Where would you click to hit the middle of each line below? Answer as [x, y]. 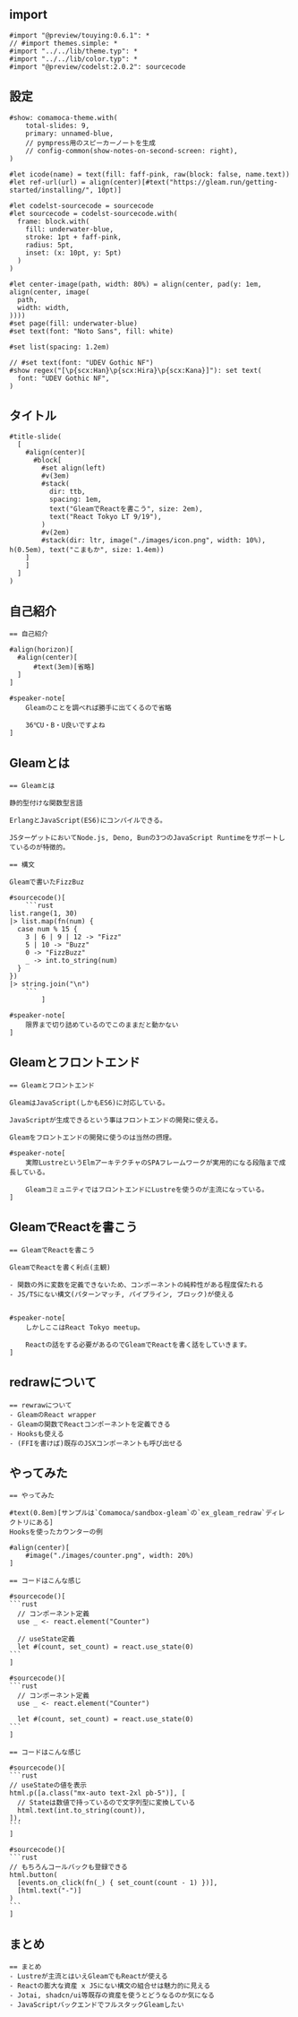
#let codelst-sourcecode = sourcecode [81, 205]
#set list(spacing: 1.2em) [60, 347]
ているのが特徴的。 [39, 848]
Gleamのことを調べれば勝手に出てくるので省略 [98, 708]
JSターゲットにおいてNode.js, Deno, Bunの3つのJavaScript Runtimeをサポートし [147, 838]
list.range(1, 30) [43, 913]
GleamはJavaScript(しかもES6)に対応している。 [89, 1103]
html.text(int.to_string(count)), [81, 1811]
